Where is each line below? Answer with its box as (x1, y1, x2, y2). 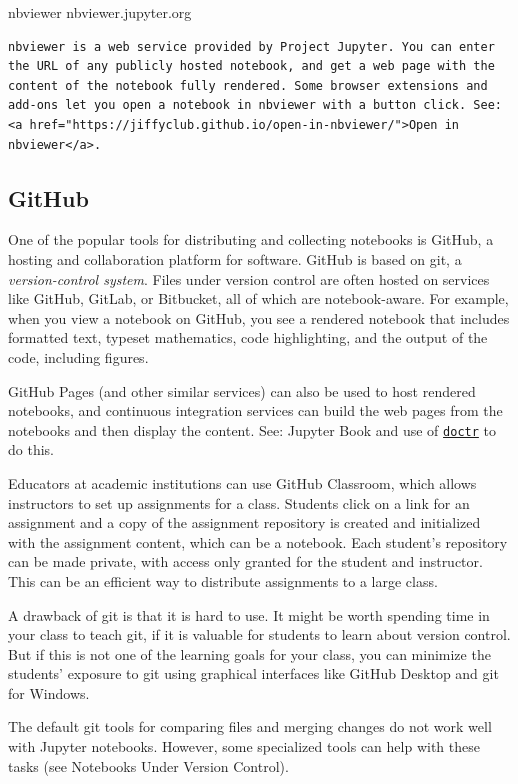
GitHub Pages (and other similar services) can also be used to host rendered (8, 380, 476, 401)
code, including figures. (8, 346, 149, 367)
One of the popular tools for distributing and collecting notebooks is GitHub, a (8, 229, 494, 250)
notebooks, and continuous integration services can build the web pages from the (8, 400, 503, 421)
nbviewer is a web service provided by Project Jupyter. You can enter (8, 39, 495, 54)
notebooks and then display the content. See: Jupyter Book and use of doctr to (8, 419, 496, 440)
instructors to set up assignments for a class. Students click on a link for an (8, 492, 470, 513)
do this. (8, 439, 54, 460)
